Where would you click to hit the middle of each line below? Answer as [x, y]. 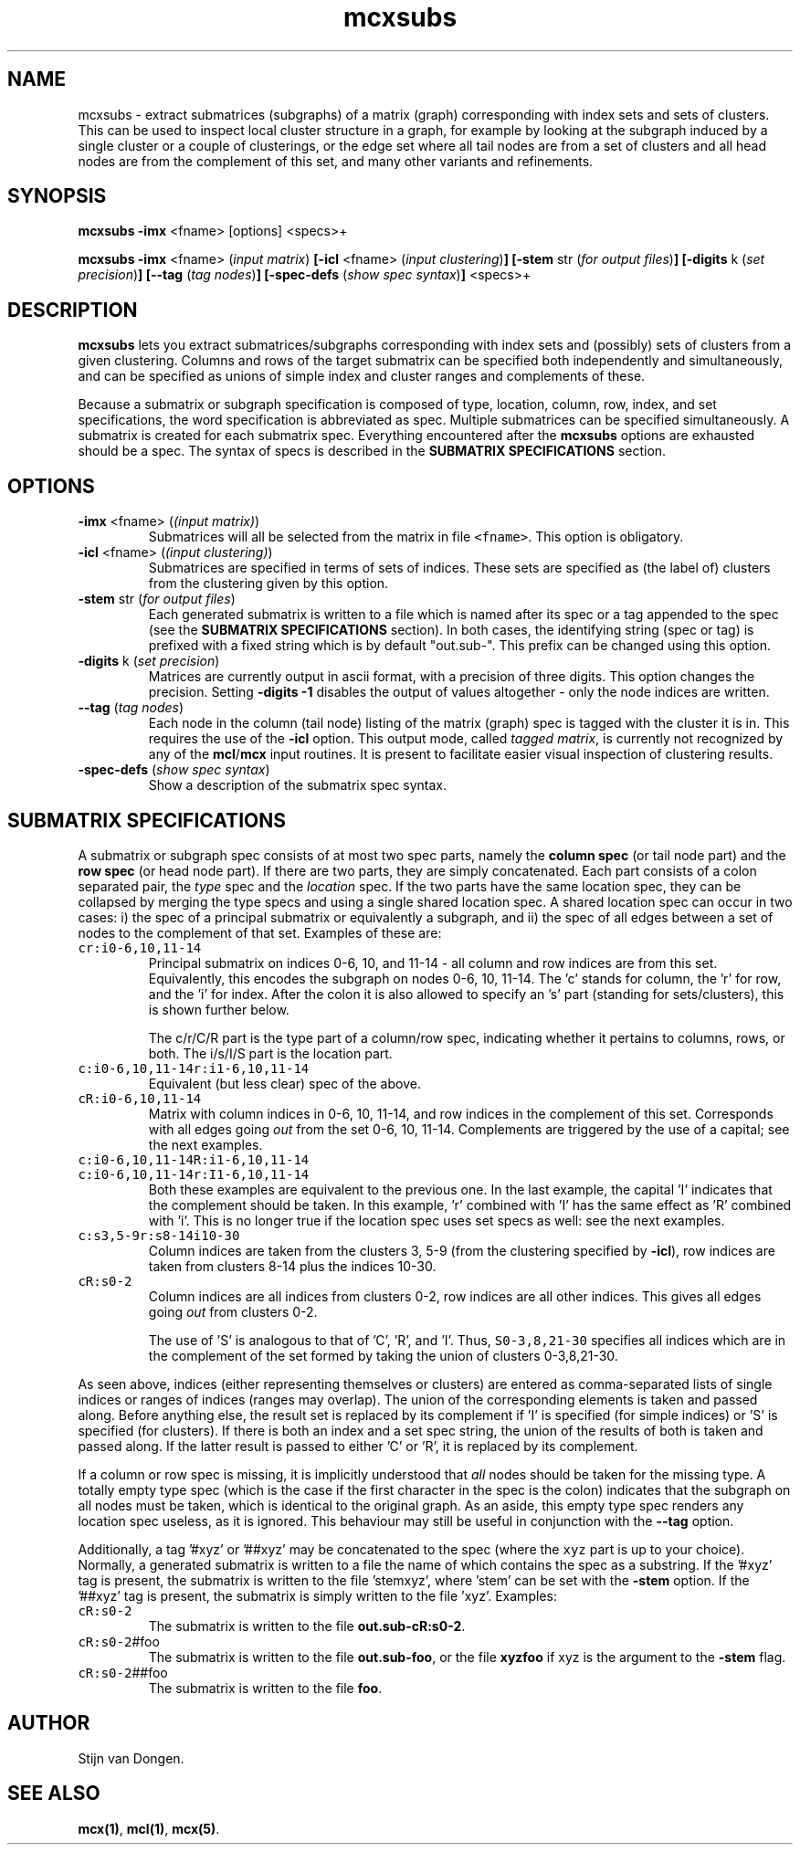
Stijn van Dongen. [131, 1758]
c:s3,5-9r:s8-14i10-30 [159, 1235]
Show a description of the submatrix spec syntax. [298, 785]
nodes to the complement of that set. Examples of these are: [260, 932]
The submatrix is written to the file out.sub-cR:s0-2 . [307, 1626]
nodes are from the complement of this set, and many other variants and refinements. [336, 161]
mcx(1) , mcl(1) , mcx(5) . [149, 1828]
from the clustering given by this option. [268, 584]
